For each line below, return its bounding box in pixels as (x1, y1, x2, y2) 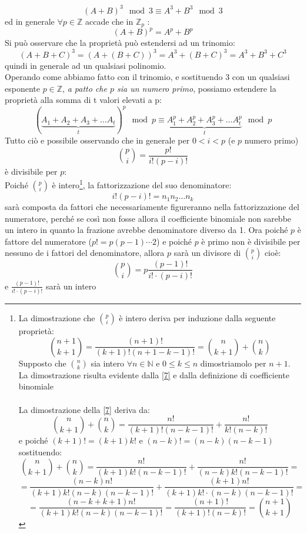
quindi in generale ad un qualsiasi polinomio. (5, 59, 166, 71)
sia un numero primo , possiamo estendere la (117, 82, 276, 94)
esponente (5, 82, 40, 94)
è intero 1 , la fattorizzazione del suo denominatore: (52, 177, 232, 191)
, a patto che (62, 82, 107, 94)
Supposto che (18, 357, 66, 369)
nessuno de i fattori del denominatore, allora (5, 246, 165, 259)
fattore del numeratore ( (5, 235, 92, 247)
